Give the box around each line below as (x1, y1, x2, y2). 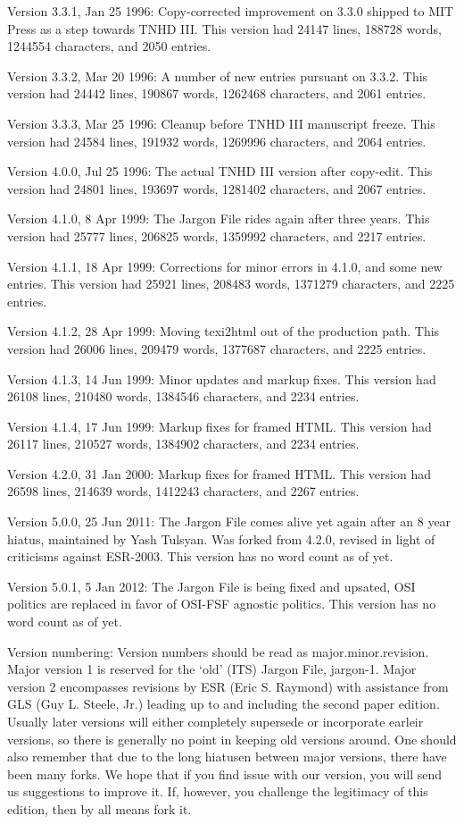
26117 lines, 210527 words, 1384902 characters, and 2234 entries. (7, 434, 360, 453)
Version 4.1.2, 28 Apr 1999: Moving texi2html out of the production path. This (7, 322, 440, 341)
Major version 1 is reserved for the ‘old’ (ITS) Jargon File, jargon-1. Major (7, 660, 417, 678)
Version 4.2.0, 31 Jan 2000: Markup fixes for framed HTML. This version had (7, 464, 431, 483)
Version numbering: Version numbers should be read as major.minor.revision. (7, 642, 429, 660)
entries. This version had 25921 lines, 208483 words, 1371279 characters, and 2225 (7, 274, 455, 293)
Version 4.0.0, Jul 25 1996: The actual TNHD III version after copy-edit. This (7, 162, 433, 181)
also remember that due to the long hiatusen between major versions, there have (7, 747, 447, 766)
